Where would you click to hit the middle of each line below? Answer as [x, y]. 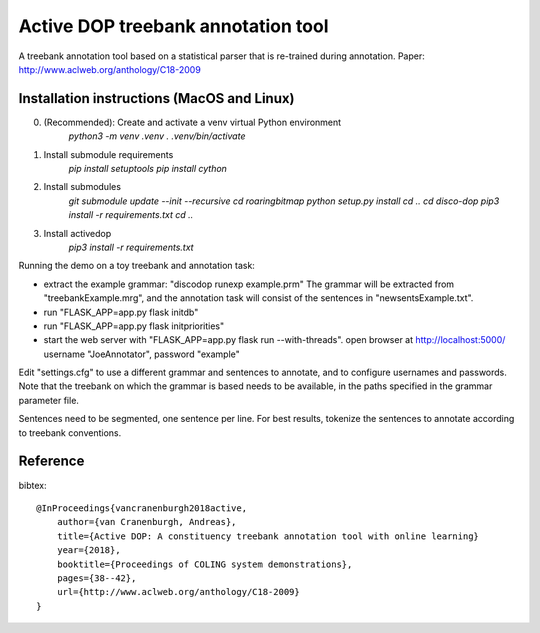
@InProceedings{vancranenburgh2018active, [142, 508]
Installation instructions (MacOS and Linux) [156, 98]
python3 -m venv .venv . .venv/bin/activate [157, 136]
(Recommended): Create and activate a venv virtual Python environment [192, 122]
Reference [51, 461]
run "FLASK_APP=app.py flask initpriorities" [134, 326]
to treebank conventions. [70, 432]
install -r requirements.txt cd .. [131, 215]
